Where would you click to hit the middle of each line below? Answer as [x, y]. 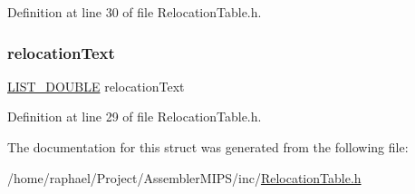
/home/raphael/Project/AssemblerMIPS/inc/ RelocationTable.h [184, 177]
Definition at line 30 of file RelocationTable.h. [135, 12]
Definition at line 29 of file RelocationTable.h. [135, 116]
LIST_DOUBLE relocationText [96, 86]
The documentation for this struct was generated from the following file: [208, 147]
